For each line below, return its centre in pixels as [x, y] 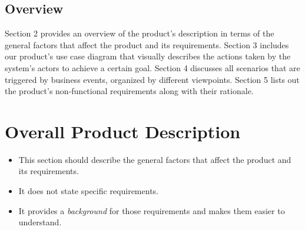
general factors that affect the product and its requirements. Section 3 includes [147, 44]
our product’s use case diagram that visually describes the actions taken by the [148, 56]
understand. [40, 222]
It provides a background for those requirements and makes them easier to [152, 210]
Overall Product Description [123, 131]
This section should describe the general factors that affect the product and [155, 159]
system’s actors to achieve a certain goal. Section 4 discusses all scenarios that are [152, 67]
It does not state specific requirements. [88, 191]
